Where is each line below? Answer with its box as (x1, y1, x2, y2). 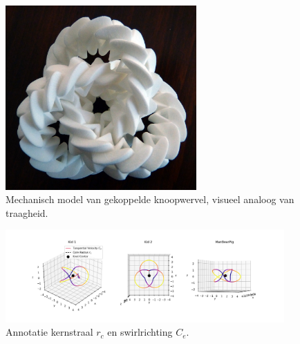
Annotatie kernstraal (6, 325, 93, 339)
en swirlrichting (107, 325, 173, 339)
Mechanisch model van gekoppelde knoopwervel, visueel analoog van (6, 192, 294, 207)
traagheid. (6, 205, 48, 220)
